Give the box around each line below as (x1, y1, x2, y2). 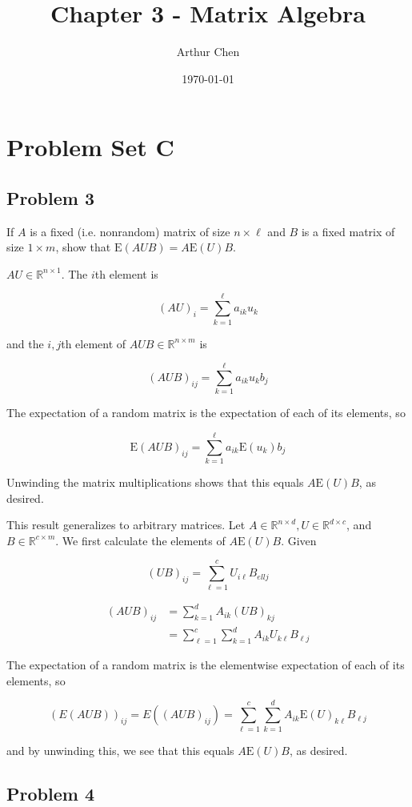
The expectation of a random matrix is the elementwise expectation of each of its (6, 656, 405, 673)
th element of (61, 335, 126, 351)
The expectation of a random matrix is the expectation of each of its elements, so (6, 404, 406, 421)
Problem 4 (6, 781, 94, 805)
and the (6, 335, 44, 351)
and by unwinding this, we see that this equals (6, 741, 234, 758)
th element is (94, 265, 158, 282)
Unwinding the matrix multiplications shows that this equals (6, 474, 304, 491)
